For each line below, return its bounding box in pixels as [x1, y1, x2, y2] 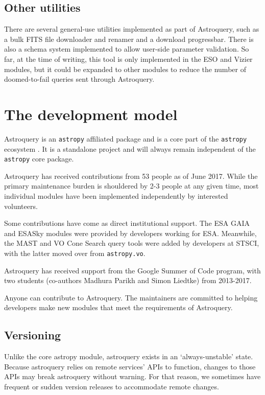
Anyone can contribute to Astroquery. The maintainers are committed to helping [4, 292, 258, 303]
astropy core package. [4, 153, 74, 164]
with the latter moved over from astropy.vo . [4, 247, 146, 258]
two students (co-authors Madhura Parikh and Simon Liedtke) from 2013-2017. [4, 275, 252, 286]
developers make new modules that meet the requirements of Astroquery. [4, 302, 233, 313]
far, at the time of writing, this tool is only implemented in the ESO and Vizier [4, 53, 253, 64]
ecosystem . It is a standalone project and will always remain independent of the [4, 143, 256, 154]
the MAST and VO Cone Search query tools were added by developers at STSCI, [4, 238, 259, 248]
